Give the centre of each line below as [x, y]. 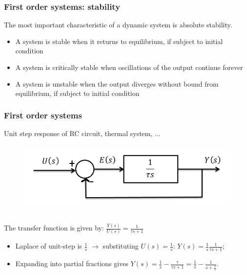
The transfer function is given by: [54, 228]
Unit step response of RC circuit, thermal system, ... [82, 133]
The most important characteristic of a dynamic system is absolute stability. [118, 25]
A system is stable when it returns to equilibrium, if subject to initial [119, 41]
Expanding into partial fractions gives [72, 264]
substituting [121, 246]
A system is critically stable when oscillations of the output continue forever [129, 67]
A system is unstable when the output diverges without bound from [117, 83]
